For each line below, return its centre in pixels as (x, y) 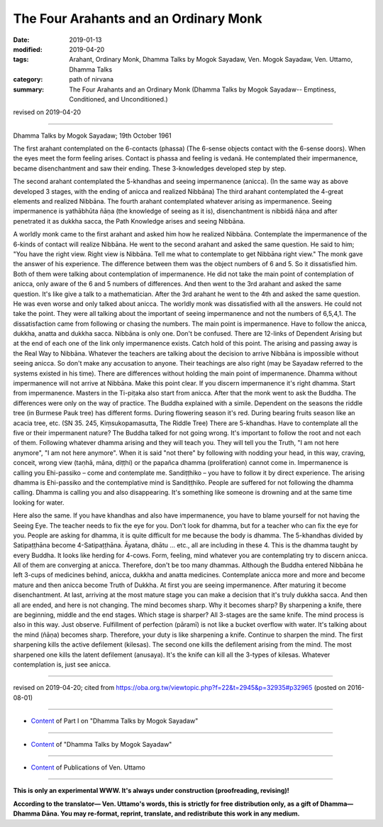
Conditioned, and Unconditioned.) (118, 99)
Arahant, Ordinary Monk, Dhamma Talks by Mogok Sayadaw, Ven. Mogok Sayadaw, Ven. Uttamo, (211, 60)
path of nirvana (91, 80)
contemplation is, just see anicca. (62, 664)
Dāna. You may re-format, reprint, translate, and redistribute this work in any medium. (171, 814)
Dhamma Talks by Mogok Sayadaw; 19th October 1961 (92, 136)
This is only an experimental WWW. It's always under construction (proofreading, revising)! (151, 791)
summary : (29, 89)
